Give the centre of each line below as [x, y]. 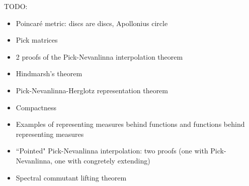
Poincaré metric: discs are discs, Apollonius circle [92, 23]
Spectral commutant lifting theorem [71, 177]
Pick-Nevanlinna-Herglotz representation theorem [92, 90]
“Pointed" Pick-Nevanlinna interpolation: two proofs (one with [112, 151]
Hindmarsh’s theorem [49, 73]
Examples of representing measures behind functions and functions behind [130, 124]
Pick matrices [37, 40]
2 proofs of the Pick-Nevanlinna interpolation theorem [99, 56]
